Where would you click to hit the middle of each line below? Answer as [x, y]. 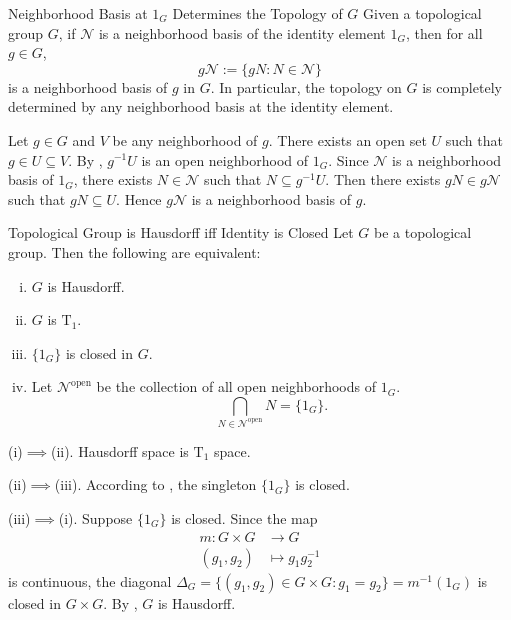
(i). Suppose [95, 517]
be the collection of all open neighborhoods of [236, 386]
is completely [462, 86]
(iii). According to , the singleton [155, 484]
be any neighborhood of [185, 139]
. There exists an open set [347, 139]
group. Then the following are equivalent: [134, 251]
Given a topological [422, 13]
